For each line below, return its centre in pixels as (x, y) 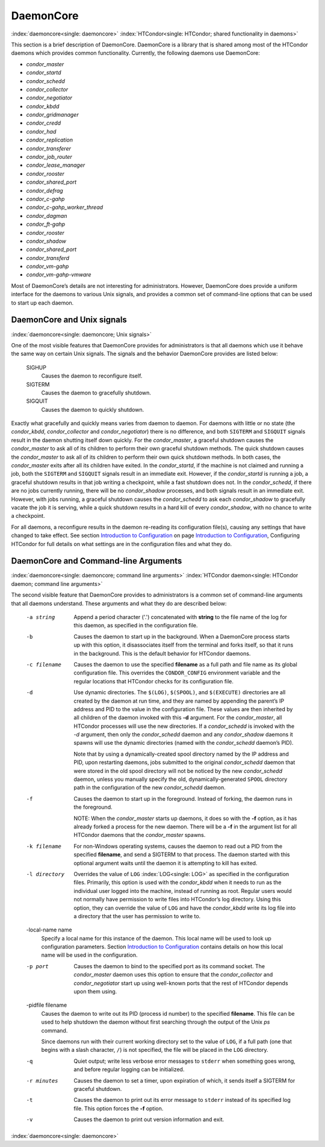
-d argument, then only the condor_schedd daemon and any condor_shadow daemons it (183, 735)
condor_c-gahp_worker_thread (65, 207)
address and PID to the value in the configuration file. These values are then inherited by (183, 709)
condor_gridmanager (52, 115)
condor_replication (50, 140)
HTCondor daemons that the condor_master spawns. (140, 835)
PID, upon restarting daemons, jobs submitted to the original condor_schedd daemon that (184, 762)
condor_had (41, 131)
